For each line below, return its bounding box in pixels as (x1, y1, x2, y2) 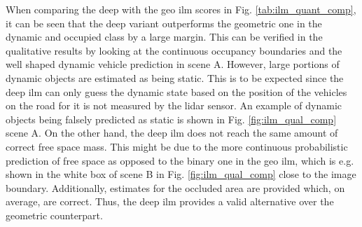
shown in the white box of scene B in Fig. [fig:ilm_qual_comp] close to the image (6, 167, 356, 181)
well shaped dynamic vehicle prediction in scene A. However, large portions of (6, 57, 340, 71)
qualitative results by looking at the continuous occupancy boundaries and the (6, 43, 342, 57)
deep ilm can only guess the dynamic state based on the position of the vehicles (6, 84, 347, 99)
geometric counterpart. (6, 207, 103, 222)
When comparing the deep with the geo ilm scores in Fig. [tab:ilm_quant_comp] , (6, 2, 356, 16)
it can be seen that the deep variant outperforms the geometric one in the (6, 15, 322, 30)
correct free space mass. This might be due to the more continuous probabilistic (6, 139, 348, 153)
